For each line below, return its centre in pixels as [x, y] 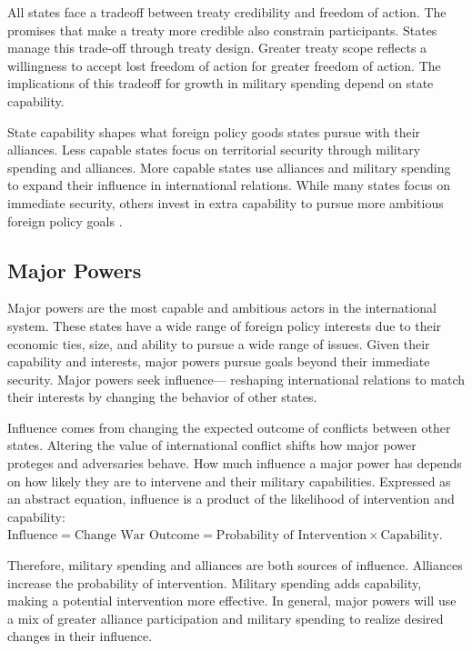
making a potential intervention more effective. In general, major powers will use [232, 601]
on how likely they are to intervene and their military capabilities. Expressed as [229, 481]
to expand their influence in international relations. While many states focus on [229, 185]
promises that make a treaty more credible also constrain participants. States [222, 30]
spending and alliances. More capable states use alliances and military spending [229, 167]
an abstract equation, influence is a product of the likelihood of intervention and [231, 499]
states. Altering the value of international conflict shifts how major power [212, 445]
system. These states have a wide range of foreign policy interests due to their [225, 325]
